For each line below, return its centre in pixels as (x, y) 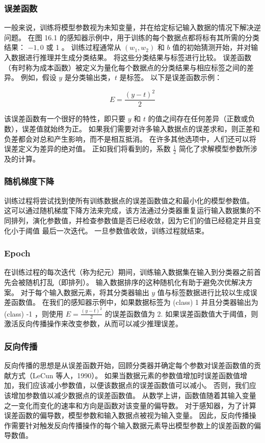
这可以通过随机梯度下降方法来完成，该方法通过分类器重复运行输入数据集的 (129, 210)
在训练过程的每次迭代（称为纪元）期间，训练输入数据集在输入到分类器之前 (129, 272)
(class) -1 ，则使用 (34, 313)
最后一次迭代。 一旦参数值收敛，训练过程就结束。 (125, 230)
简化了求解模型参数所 (214, 149)
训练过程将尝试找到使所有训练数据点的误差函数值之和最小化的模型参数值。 (129, 200)
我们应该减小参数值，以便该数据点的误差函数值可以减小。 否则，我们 (134, 385)
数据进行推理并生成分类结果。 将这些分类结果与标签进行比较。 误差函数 (131, 57)
